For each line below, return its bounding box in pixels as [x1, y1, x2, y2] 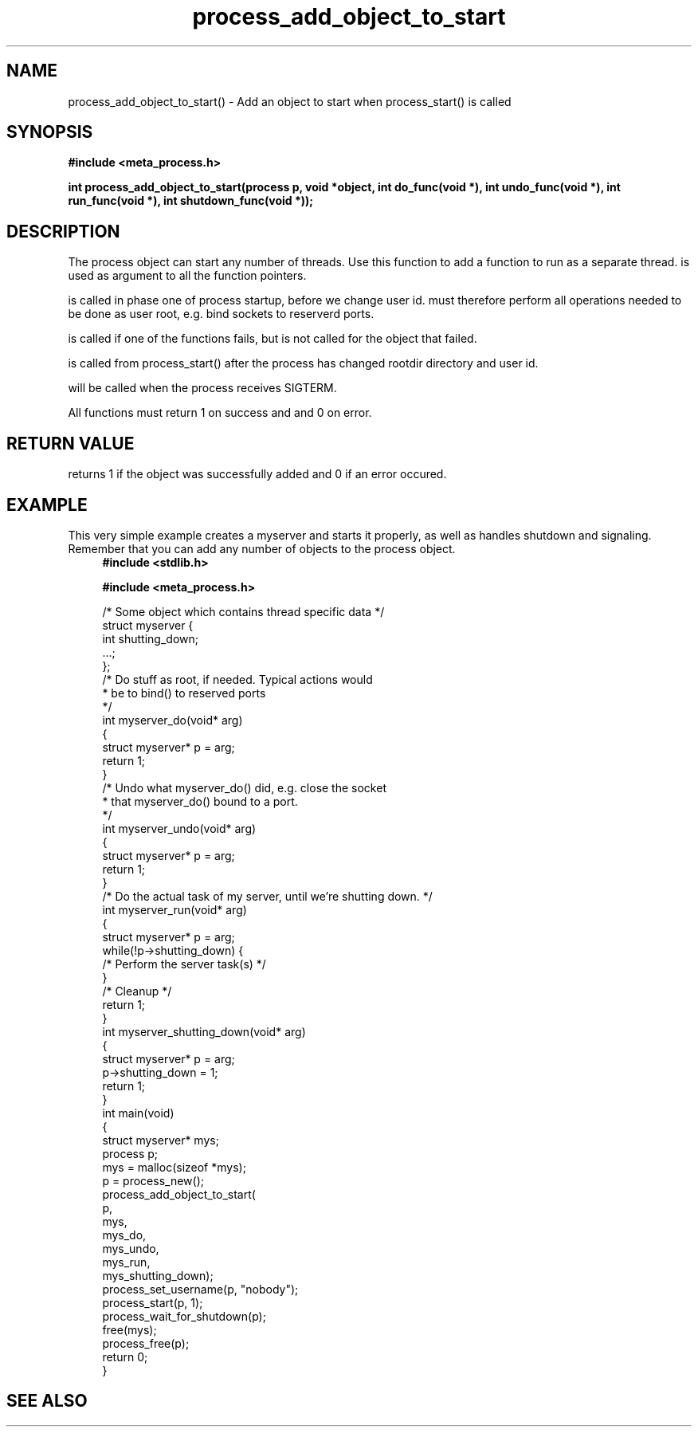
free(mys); [102, 1322, 157, 1337]
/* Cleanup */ [102, 983, 172, 998]
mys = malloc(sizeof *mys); [102, 1160, 246, 1174]
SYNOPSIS [6, 122, 93, 143]
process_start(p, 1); [102, 1295, 203, 1309]
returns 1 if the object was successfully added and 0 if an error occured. [68, 467, 447, 481]
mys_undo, [102, 1241, 159, 1255]
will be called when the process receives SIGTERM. [68, 381, 337, 395]
